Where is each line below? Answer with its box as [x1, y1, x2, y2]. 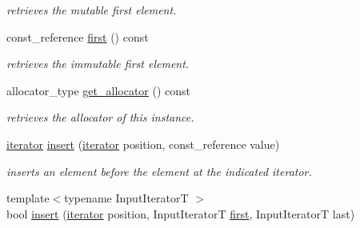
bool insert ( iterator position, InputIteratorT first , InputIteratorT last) [6, 205, 355, 222]
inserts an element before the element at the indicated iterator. [6, 162, 312, 179]
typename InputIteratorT [64, 190, 189, 206]
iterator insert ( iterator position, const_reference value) [6, 135, 280, 152]
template [6, 190, 50, 206]
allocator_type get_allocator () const [6, 82, 191, 98]
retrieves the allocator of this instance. [6, 109, 194, 126]
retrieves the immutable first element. [6, 55, 190, 72]
